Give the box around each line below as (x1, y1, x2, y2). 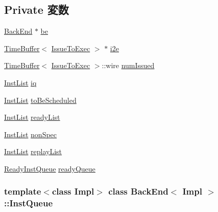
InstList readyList (4, 112, 60, 122)
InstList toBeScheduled (4, 94, 77, 105)
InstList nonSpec (4, 129, 57, 139)
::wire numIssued (102, 60, 155, 71)
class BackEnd (108, 185, 168, 198)
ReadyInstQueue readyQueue (4, 163, 95, 174)
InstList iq (4, 77, 37, 88)
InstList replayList (4, 146, 62, 157)
